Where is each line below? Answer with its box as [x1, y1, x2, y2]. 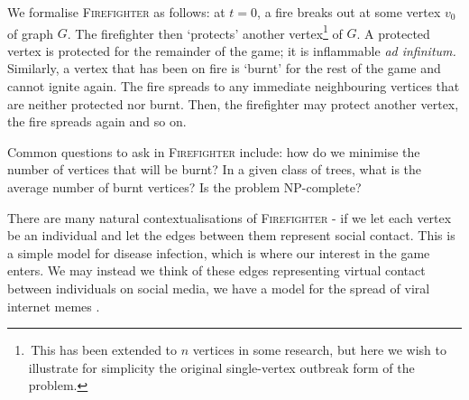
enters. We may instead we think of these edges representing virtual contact [7, 261, 426, 280]
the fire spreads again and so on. [7, 112, 187, 131]
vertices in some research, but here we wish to [192, 340, 446, 359]
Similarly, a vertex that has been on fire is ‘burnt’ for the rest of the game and [7, 59, 441, 78]
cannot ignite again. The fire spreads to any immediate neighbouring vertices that [7, 77, 460, 96]
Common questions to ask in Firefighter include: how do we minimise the [7, 142, 420, 161]
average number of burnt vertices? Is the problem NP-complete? [7, 178, 362, 196]
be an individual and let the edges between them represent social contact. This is [7, 226, 455, 245]
